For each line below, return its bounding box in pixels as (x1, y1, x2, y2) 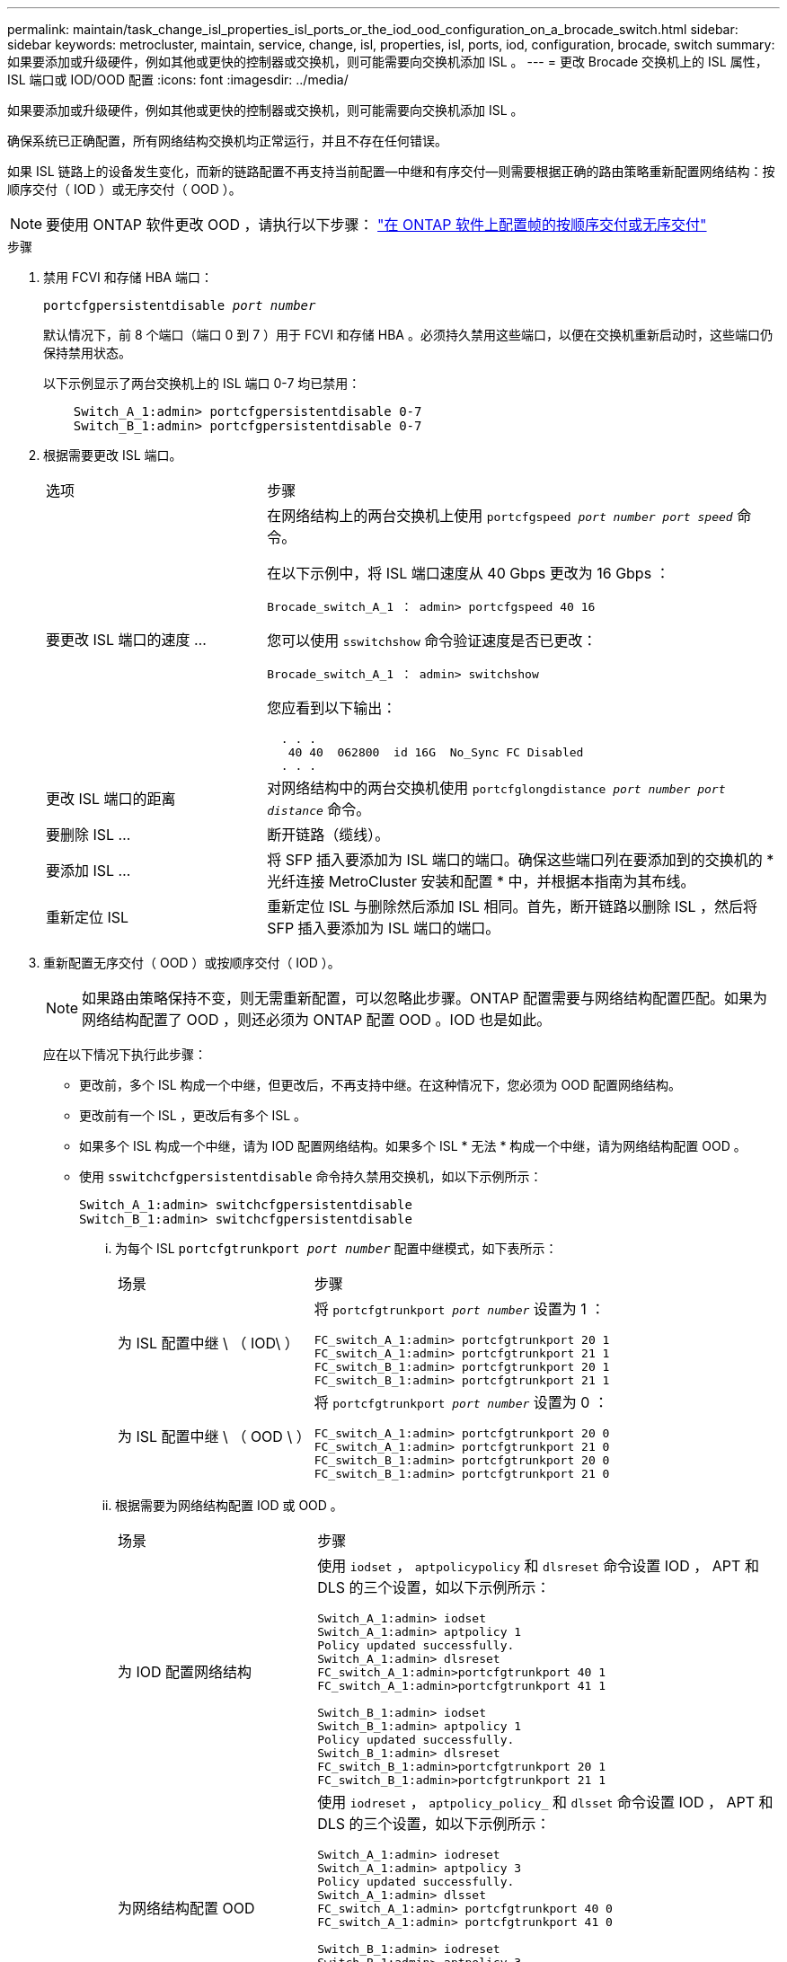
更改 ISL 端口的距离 (46, 790, 176, 808)
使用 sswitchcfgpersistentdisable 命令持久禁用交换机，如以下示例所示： (79, 1169, 543, 1184)
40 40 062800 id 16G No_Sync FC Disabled (287, 746, 584, 759)
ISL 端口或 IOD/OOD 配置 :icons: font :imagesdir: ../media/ (7, 72, 349, 87)
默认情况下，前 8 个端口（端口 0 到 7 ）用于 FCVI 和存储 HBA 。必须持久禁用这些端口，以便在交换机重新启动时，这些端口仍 (43, 327, 773, 342)
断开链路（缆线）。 (267, 826, 390, 844)
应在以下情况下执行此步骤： (43, 1047, 207, 1062)
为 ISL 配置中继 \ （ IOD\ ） (118, 1334, 299, 1352)
